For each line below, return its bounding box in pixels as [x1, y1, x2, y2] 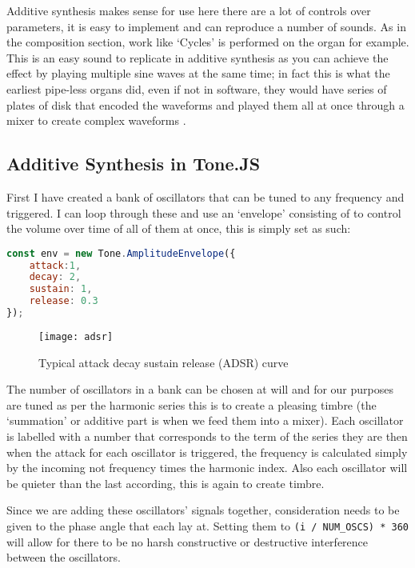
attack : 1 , [29, 259, 82, 271]
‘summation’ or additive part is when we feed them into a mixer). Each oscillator [6, 412, 404, 429]
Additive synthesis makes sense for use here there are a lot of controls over [6, 2, 371, 18]
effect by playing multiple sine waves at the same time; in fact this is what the [6, 65, 390, 82]
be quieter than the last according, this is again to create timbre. [6, 474, 325, 491]
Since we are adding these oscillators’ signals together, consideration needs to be [6, 502, 400, 518]
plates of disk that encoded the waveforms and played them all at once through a [6, 96, 405, 113]
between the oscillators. [6, 549, 121, 566]
